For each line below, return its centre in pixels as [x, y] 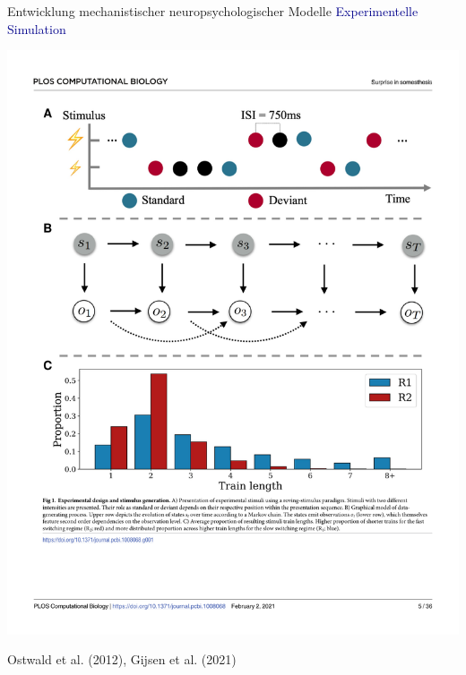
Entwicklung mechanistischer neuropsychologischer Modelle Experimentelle [213, 11]
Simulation [37, 28]
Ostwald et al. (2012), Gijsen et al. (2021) [122, 659]
